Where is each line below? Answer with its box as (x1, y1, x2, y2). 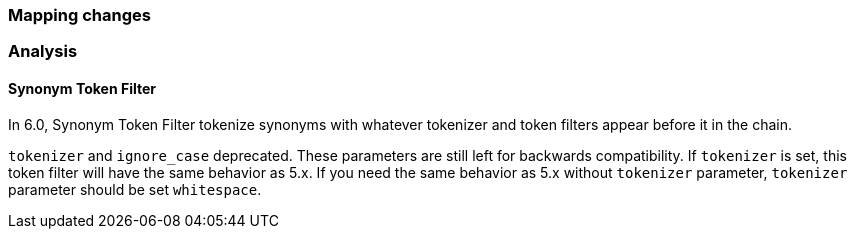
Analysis (8, 41, 78, 62)
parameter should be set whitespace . (8, 180, 262, 198)
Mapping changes (8, 5, 151, 25)
